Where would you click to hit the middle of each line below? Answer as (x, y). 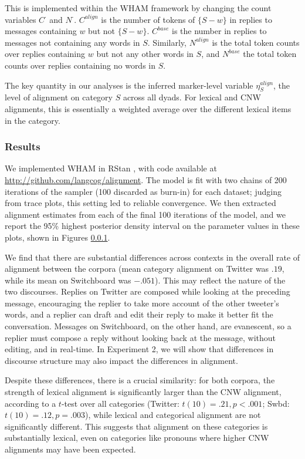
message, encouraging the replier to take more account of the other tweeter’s (142, 303)
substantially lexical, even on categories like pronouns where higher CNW (137, 438)
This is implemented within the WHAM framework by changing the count (138, 8)
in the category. (33, 120)
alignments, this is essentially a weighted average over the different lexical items (148, 108)
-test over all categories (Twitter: (120, 403)
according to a (30, 403)
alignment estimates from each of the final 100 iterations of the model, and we (145, 214)
